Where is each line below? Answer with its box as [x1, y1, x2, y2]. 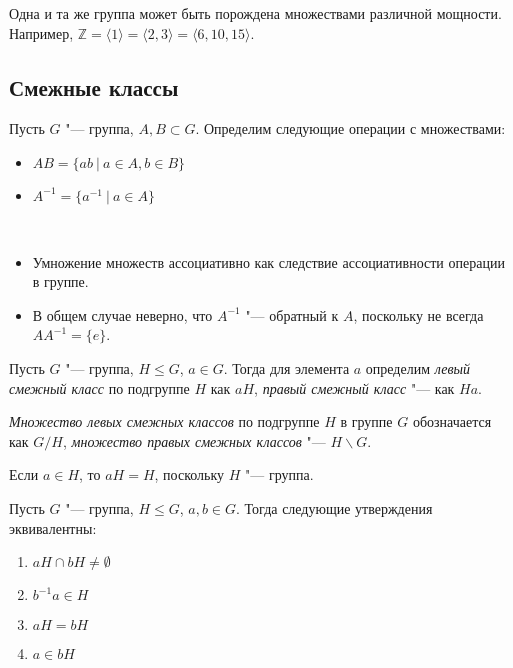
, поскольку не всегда [353, 304, 484, 325]
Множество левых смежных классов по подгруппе [9, 411, 320, 432]
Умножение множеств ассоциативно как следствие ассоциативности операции [32, 251, 505, 272]
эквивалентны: [9, 517, 97, 538]
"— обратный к [245, 304, 339, 325]
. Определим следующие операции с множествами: [195, 118, 506, 139]
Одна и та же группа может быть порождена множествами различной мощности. [9, 3, 502, 23]
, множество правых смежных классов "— [62, 430, 326, 451]
